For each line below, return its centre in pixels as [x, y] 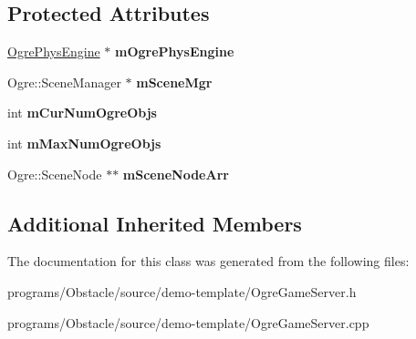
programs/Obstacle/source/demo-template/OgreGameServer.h [182, 291]
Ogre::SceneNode [55, 174]
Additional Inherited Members [155, 223]
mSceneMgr [174, 82]
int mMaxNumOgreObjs [84, 143]
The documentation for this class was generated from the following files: [208, 261]
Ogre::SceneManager [64, 82]
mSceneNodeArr [176, 174]
